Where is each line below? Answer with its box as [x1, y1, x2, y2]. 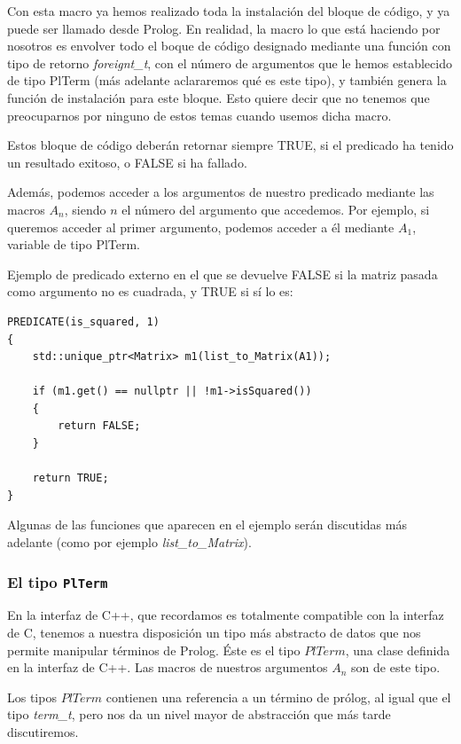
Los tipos [7, 687, 57, 706]
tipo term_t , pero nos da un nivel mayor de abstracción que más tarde [7, 705, 391, 724]
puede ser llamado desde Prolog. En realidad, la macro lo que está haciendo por [7, 19, 441, 37]
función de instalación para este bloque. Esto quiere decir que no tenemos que [7, 88, 430, 106]
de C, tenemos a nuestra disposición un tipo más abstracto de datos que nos [7, 623, 421, 641]
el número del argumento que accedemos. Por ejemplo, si [121, 200, 430, 218]
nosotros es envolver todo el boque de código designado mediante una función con [7, 36, 451, 55]
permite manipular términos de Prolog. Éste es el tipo [7, 640, 301, 659]
